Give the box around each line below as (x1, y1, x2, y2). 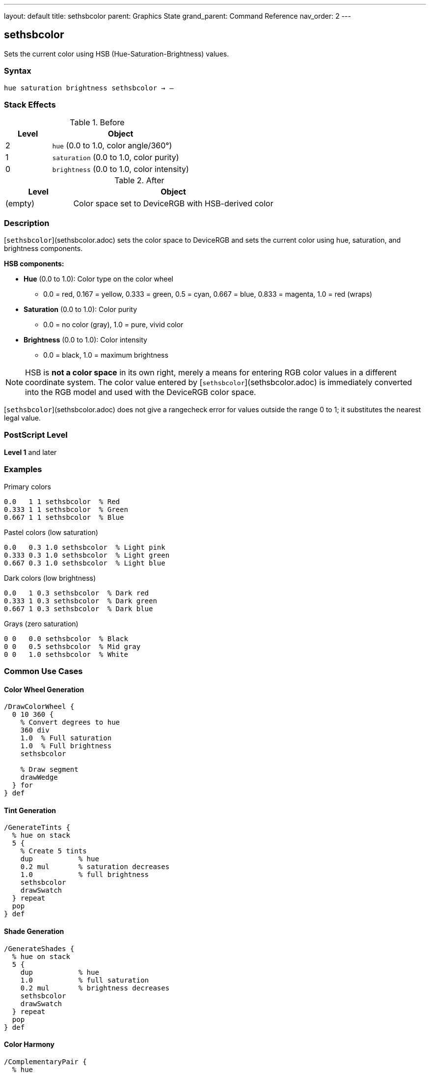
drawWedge (20, 773, 58, 782)
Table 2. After (114, 175, 164, 186)
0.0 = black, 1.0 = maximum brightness (43, 351, 168, 360)
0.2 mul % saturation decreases (20, 863, 170, 871)
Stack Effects (4, 99, 56, 110)
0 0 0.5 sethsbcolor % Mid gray (4, 642, 141, 650)
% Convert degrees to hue (20, 718, 120, 727)
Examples (4, 464, 42, 475)
